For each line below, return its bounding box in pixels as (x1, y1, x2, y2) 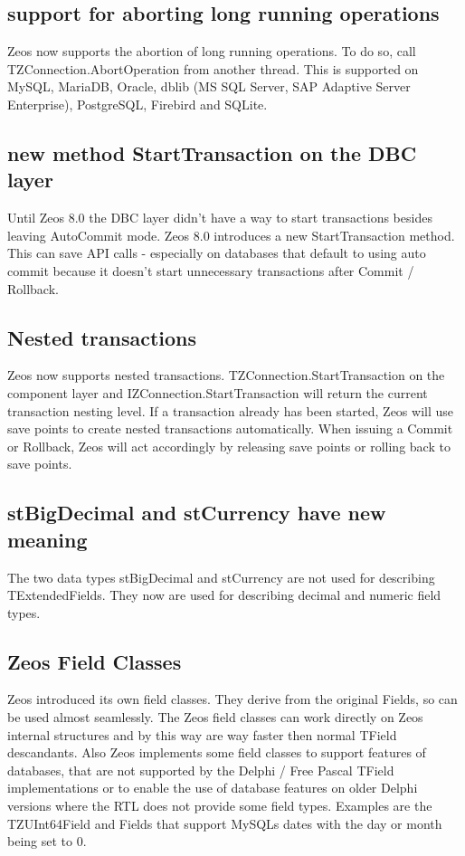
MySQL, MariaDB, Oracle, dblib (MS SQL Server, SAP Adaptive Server (7, 77, 411, 96)
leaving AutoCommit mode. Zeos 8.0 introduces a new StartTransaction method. (7, 225, 455, 244)
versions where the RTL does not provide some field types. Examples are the (7, 796, 432, 815)
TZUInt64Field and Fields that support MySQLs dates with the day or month (7, 813, 442, 832)
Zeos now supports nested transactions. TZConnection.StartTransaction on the (7, 366, 445, 385)
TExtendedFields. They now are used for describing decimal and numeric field (7, 585, 441, 604)
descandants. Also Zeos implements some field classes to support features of (7, 743, 426, 762)
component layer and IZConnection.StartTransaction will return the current (7, 383, 428, 402)
